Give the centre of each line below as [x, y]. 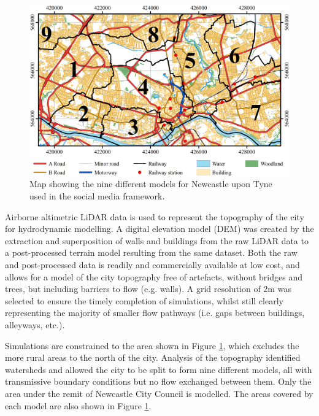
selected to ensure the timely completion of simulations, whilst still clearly [144, 300]
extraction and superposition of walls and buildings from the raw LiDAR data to [157, 240]
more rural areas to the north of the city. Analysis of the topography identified [153, 357]
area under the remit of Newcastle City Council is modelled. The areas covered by [159, 393]
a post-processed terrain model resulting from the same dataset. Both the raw [151, 252]
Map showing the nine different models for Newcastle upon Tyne [151, 184]
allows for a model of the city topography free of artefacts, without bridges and [154, 276]
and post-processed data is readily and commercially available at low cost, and [152, 264]
